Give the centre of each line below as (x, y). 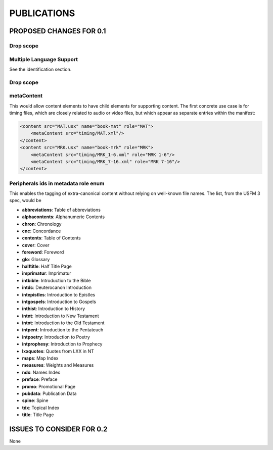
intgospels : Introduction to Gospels (59, 302)
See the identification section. (40, 69)
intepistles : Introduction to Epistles (59, 294)
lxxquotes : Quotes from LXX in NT (58, 351)
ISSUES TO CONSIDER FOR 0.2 (58, 429)
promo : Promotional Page (49, 386)
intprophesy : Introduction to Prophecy (62, 344)
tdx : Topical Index (41, 408)
